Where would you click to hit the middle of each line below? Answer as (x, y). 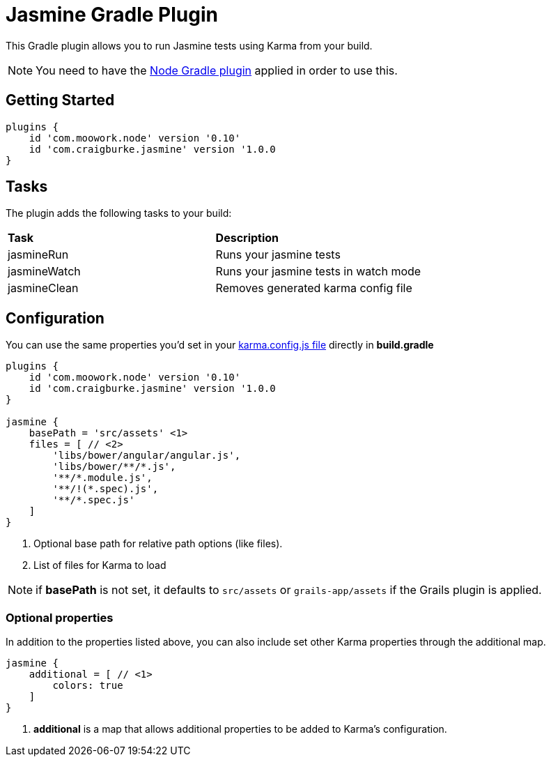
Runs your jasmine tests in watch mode (318, 272)
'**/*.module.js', (102, 478)
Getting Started (60, 100)
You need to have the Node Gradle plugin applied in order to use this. (217, 70)
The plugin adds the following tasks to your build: (119, 213)
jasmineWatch (44, 272)
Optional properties (60, 617)
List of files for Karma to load (100, 565)
